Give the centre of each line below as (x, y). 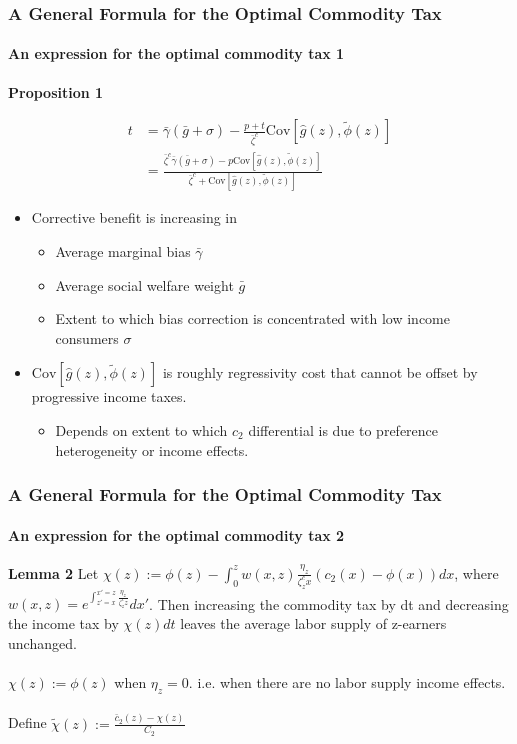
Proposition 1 (56, 91)
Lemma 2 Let (53, 572)
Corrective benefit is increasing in (134, 217)
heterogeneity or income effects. (152, 449)
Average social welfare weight (144, 284)
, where (476, 572)
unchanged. (42, 642)
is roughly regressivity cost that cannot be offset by (320, 372)
